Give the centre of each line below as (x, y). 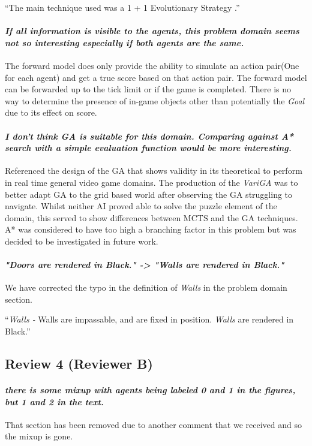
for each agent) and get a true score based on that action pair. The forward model (156, 77)
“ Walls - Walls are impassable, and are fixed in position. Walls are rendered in (149, 319)
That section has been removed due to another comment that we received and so (153, 424)
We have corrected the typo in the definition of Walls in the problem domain (146, 287)
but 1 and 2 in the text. (54, 401)
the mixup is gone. (39, 436)
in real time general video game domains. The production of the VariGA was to (151, 182)
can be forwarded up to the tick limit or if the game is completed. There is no (148, 89)
